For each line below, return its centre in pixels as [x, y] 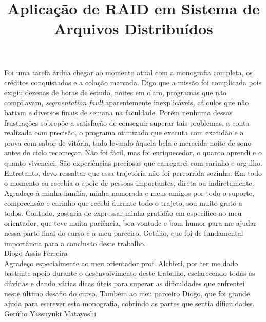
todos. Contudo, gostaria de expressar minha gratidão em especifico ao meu [123, 213]
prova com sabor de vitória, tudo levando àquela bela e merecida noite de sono [128, 142]
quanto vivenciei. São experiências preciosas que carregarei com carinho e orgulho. [133, 162]
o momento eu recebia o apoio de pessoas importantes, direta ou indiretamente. [129, 183]
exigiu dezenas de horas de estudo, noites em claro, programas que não [115, 92]
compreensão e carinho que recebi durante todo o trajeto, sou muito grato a [123, 203]
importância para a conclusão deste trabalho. [75, 243]
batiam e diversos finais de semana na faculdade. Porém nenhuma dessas [118, 112]
